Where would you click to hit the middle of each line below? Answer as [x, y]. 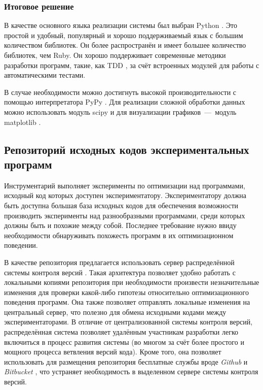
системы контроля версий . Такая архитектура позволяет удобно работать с [120, 272]
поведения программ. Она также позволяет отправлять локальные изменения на [127, 302]
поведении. [21, 245]
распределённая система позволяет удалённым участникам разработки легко [121, 332]
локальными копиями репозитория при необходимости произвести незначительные [132, 282]
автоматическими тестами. [45, 75]
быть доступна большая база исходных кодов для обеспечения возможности [121, 205]
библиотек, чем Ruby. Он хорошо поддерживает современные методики [115, 55]
